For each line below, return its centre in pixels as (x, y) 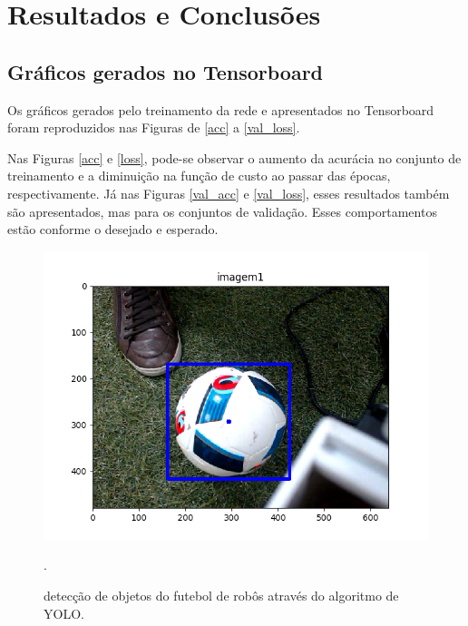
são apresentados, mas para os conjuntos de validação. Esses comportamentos (222, 211)
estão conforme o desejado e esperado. (113, 229)
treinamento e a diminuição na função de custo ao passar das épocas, (199, 176)
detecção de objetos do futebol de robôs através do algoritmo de (221, 595)
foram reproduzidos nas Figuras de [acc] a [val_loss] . (154, 127)
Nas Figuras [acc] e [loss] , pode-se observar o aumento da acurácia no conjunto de (234, 157)
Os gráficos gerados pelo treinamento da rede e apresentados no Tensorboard (221, 109)
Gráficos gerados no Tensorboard (166, 71)
